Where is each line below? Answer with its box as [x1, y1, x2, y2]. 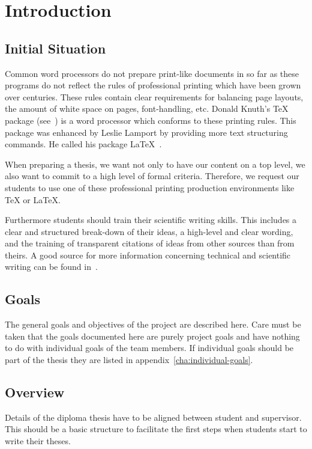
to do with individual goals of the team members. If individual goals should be [5, 341, 294, 354]
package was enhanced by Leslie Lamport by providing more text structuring [5, 126, 288, 138]
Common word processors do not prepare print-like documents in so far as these [5, 67, 299, 79]
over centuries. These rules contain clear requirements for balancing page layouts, [5, 90, 304, 103]
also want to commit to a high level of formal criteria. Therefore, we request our [5, 170, 299, 182]
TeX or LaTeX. [5, 193, 61, 206]
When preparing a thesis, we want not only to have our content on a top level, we [5, 157, 305, 170]
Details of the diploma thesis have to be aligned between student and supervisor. [5, 411, 302, 423]
